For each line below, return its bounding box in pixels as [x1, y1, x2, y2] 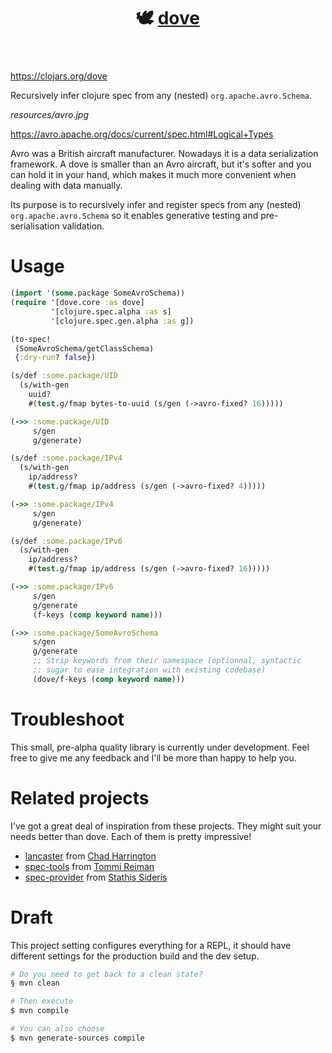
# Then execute [10, 996, 74, 1007]
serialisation [10, 220, 60, 232]
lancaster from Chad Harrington [24, 850, 157, 862]
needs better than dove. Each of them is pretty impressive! [10, 830, 252, 842]
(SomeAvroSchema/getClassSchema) [14, 343, 155, 354]
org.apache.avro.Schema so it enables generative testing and [10, 210, 259, 222]
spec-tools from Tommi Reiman [24, 860, 155, 872]
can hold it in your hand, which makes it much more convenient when [10, 169, 297, 181]
